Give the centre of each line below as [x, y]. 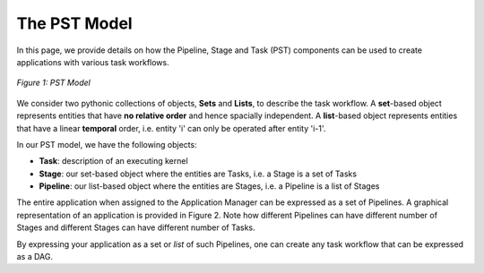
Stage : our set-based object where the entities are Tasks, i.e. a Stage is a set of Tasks [198, 174]
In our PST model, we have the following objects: [107, 144]
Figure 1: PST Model [54, 83]
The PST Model [75, 23]
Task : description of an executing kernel [113, 161]
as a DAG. [35, 257]
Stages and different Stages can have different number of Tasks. [136, 227]
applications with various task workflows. [93, 62]
